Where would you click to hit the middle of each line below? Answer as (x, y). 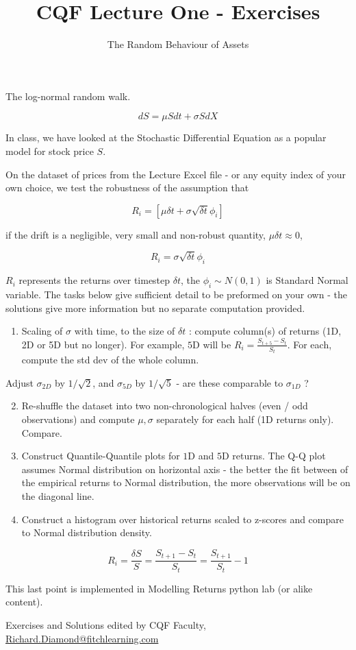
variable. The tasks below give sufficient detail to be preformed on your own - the (176, 294)
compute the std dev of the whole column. (110, 360)
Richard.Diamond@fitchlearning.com (82, 638)
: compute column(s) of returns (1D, (265, 331)
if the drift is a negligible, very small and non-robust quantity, (136, 234)
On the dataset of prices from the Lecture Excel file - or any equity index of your (176, 174)
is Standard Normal (307, 280)
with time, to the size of (125, 331)
